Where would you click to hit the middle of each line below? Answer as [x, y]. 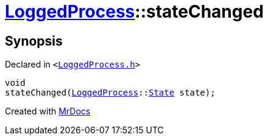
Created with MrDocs [48, 111]
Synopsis [34, 41]
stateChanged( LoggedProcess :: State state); [110, 93]
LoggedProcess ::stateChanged [134, 12]
